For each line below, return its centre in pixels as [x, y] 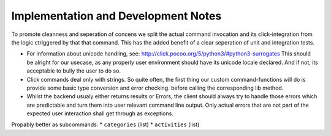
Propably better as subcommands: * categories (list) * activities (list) [105, 124]
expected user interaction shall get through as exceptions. [100, 113]
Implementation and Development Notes [116, 16]
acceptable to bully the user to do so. [74, 71]
